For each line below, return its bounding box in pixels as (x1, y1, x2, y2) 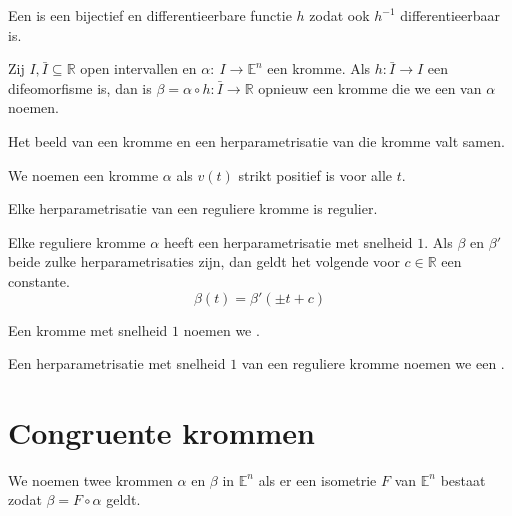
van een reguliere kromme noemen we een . (241, 353, 505, 374)
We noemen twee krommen (8, 469, 173, 490)
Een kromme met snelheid (8, 319, 168, 340)
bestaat (440, 469, 486, 490)
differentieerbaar (400, 5, 500, 25)
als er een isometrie (258, 469, 377, 490)
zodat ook (309, 5, 370, 25)
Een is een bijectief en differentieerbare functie (8, 5, 292, 25)
